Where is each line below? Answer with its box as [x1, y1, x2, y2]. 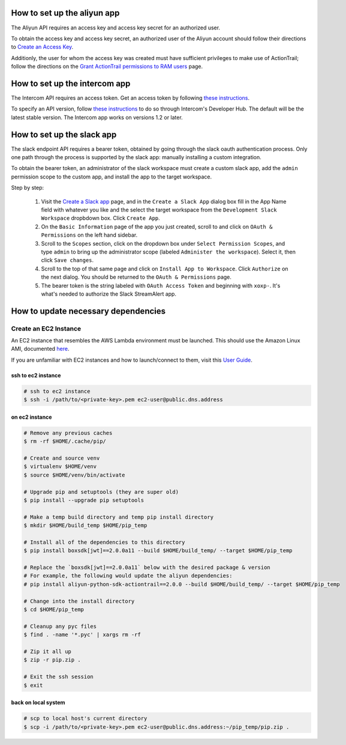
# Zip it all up [23, 648, 72, 655]
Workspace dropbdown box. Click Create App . [41, 214, 160, 222]
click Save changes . [41, 257, 94, 264]
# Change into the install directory [23, 598, 135, 604]
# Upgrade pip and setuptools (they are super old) [23, 488, 179, 495]
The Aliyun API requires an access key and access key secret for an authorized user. [11, 24, 221, 31]
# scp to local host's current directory [23, 715, 148, 722]
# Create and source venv [23, 454, 100, 461]
